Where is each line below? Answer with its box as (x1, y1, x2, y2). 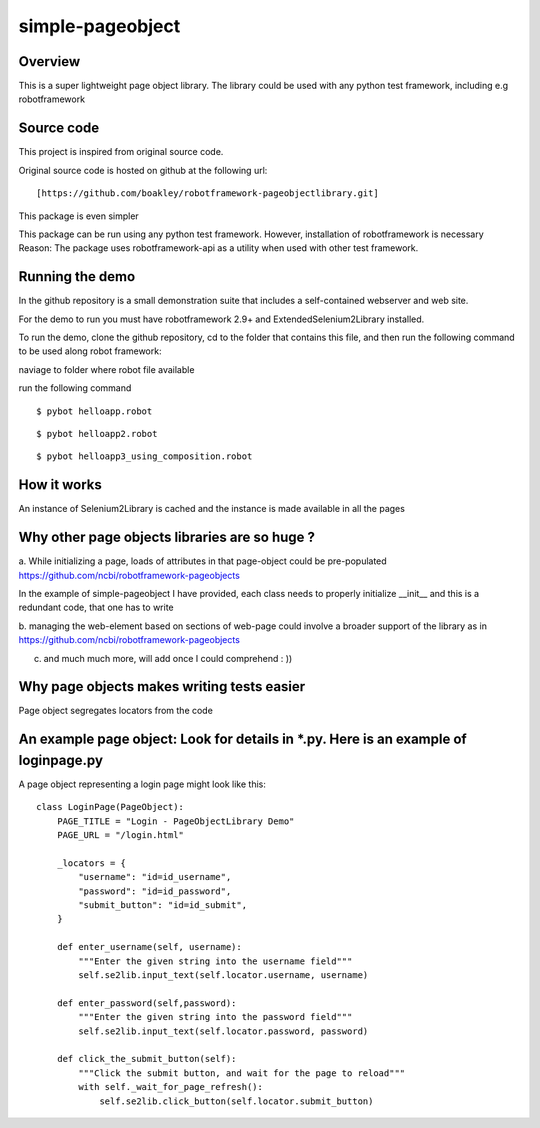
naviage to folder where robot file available (18, 363, 195, 375)
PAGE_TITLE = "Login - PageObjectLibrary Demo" (56, 815, 295, 827)
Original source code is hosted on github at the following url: (18, 164, 268, 176)
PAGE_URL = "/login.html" (56, 830, 185, 841)
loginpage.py (18, 751, 104, 769)
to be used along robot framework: (18, 345, 162, 357)
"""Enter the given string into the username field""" (78, 955, 353, 967)
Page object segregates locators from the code (18, 705, 214, 717)
